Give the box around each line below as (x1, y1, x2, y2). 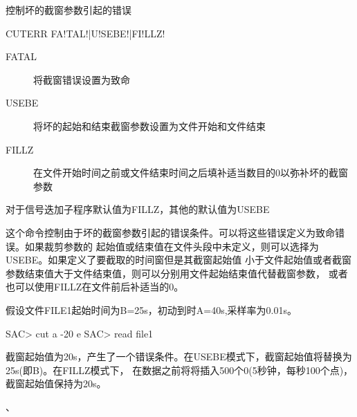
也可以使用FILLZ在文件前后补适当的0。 (6, 279, 184, 294)
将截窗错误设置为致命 (33, 72, 130, 86)
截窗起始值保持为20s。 (6, 376, 107, 391)
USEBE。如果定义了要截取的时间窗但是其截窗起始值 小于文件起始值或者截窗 (6, 252, 351, 267)
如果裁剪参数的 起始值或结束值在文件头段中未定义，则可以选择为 (24, 239, 319, 253)
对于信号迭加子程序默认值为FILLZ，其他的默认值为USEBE (6, 202, 270, 216)
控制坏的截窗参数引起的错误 (6, 3, 131, 17)
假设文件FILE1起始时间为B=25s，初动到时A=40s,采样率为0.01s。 (6, 302, 297, 317)
